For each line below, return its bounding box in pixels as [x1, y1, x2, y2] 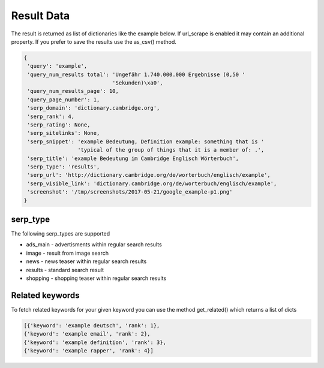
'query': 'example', [27, 63, 88, 70]
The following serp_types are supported [11, 230, 110, 237]
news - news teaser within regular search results [26, 258, 147, 265]
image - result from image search [26, 249, 109, 257]
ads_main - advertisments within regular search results [26, 241, 162, 248]
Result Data [11, 9, 70, 22]
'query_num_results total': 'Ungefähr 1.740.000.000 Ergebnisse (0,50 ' [27, 71, 245, 78]
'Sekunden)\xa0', [112, 80, 163, 86]
